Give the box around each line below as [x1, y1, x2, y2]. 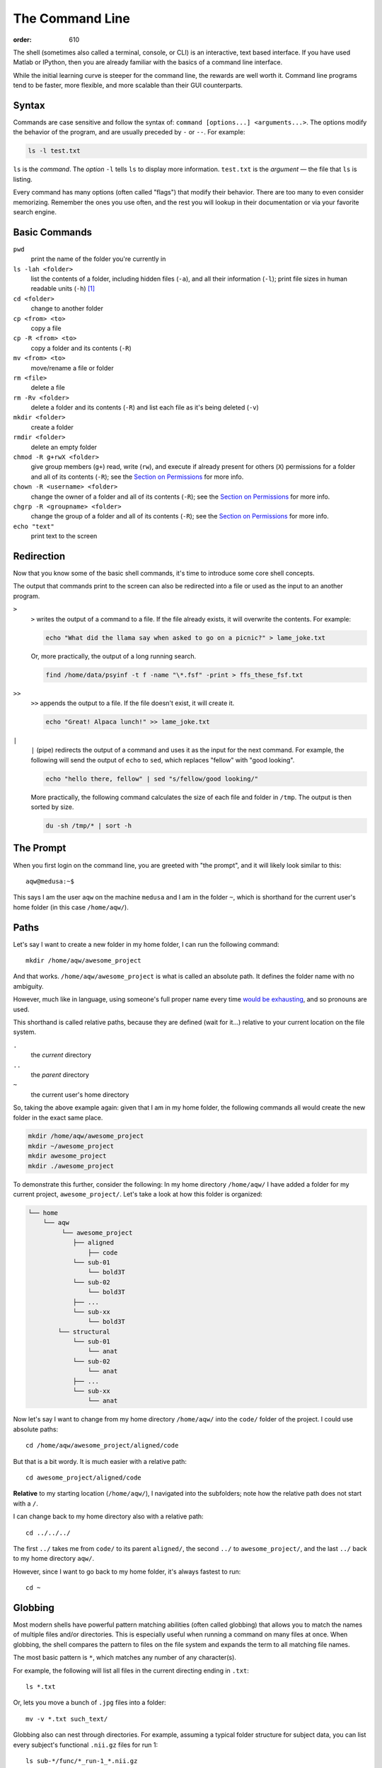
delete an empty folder [30, 443, 98, 451]
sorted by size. [30, 803, 74, 811]
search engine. [13, 207, 57, 216]
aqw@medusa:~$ [25, 877, 74, 885]
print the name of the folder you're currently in [30, 255, 166, 263]
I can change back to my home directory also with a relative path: [13, 1512, 204, 1520]
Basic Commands [13, 226, 92, 238]
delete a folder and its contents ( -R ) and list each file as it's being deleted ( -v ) [30, 403, 260, 412]
